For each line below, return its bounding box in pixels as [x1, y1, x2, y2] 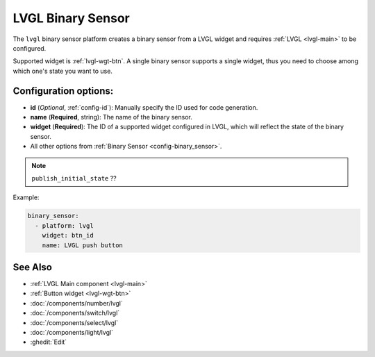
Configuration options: [12, 85, 114, 97]
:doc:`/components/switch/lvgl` [30, 309, 120, 317]
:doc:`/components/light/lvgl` [30, 328, 114, 336]
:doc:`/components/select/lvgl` [30, 318, 119, 326]
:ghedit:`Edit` [30, 338, 67, 347]
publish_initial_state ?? [31, 174, 117, 182]
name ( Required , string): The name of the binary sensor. [30, 113, 192, 122]
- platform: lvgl [35, 222, 94, 229]
